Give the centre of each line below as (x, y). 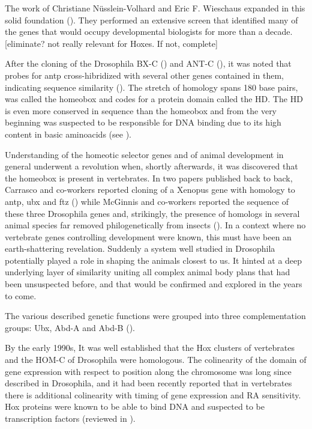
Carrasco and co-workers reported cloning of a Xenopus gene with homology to (150, 190)
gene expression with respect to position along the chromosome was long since (148, 371)
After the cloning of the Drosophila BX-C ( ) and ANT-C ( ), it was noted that (148, 63)
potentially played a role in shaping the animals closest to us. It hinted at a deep (154, 260)
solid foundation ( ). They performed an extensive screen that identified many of (151, 20)
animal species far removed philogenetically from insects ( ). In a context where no (155, 225)
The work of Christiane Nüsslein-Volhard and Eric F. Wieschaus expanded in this (155, 8)
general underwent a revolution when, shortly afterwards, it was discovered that (151, 166)
